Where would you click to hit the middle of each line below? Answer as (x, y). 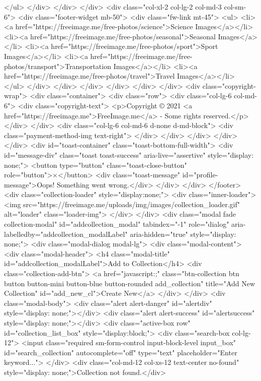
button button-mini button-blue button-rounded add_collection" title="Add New (130, 283)
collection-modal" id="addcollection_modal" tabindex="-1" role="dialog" (117, 224)
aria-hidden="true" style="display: (183, 234)
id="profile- (200, 175)
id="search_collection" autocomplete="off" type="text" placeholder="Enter (121, 352)
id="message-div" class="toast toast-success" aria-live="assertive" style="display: (129, 154)
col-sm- (235, 7)
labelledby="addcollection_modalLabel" (66, 234)
